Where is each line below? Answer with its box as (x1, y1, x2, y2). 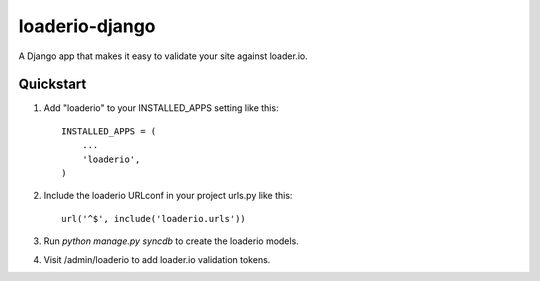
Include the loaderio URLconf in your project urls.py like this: (43, 190, 293, 202)
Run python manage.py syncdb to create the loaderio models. (43, 235, 299, 247)
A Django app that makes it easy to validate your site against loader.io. (18, 50, 309, 62)
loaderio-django (18, 15, 156, 37)
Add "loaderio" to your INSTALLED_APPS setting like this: (43, 102, 279, 114)
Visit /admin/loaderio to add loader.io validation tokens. (43, 253, 271, 265)
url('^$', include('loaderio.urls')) (61, 213, 247, 224)
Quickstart (18, 76, 87, 93)
